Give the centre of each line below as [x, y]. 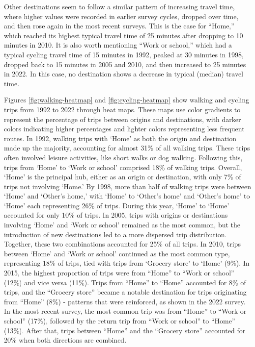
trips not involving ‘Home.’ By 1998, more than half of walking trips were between [127, 186]
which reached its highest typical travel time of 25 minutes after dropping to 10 [124, 35]
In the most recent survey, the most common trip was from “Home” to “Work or [125, 311]
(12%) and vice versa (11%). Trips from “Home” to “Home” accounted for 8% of [125, 282]
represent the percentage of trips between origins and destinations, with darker [123, 119]
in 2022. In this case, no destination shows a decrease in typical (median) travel [124, 74]
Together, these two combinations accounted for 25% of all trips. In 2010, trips [122, 244]
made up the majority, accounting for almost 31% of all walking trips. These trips [127, 148]
